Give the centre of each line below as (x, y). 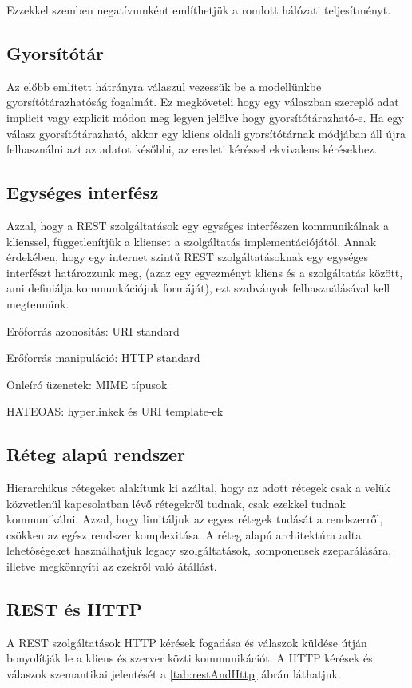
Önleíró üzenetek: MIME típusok (87, 384)
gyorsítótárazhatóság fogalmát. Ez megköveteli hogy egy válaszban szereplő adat (203, 102)
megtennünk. (38, 303)
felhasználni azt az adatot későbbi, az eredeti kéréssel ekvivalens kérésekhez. (192, 149)
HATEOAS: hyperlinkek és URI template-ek (115, 411)
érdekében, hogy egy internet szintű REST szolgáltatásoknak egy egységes (188, 257)
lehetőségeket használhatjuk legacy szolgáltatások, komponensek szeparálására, (199, 550)
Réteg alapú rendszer (96, 454)
